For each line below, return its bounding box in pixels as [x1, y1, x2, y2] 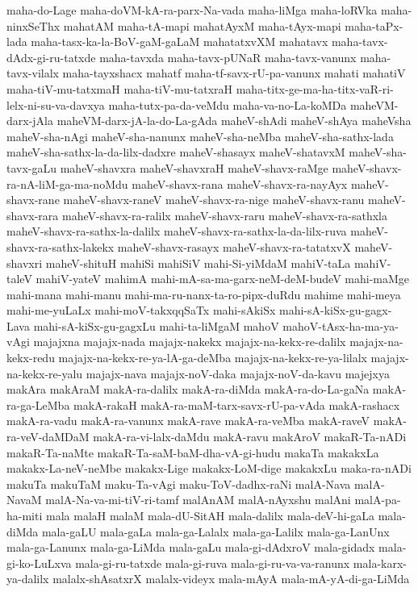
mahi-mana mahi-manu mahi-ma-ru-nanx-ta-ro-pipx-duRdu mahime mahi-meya [6, 286, 401, 302]
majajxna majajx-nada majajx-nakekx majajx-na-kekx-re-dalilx [33, 333, 346, 350]
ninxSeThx [6, 17, 61, 34]
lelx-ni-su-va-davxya [6, 96, 105, 113]
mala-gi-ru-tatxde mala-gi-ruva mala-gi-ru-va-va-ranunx [75, 554, 350, 571]
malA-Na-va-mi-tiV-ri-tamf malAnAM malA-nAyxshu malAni [45, 491, 351, 508]
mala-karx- [353, 554, 408, 571]
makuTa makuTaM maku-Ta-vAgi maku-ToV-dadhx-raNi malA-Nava [6, 475, 351, 492]
